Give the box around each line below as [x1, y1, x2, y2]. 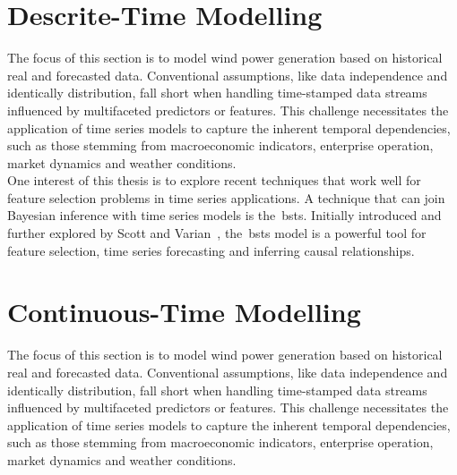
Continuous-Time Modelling [7, 293, 361, 330]
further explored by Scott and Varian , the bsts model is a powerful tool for [7, 224, 427, 242]
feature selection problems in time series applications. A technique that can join [7, 188, 445, 207]
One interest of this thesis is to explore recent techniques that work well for [7, 171, 421, 190]
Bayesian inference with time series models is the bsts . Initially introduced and [7, 206, 442, 225]
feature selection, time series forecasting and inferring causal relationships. [7, 241, 415, 259]
